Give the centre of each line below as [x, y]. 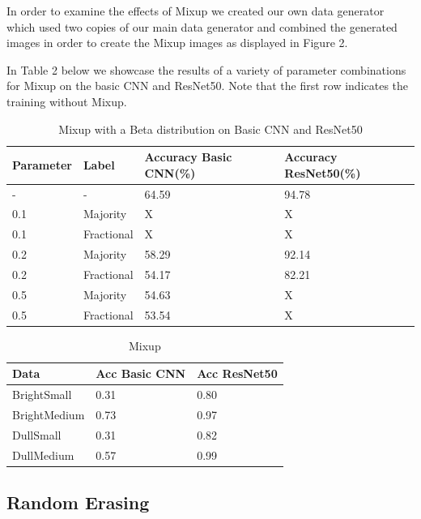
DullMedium [43, 455]
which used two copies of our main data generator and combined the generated [202, 26]
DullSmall [37, 434]
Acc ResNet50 [237, 373]
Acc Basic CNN [141, 373]
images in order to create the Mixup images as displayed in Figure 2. [177, 43]
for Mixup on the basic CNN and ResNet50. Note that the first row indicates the [208, 86]
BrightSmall [42, 395]
